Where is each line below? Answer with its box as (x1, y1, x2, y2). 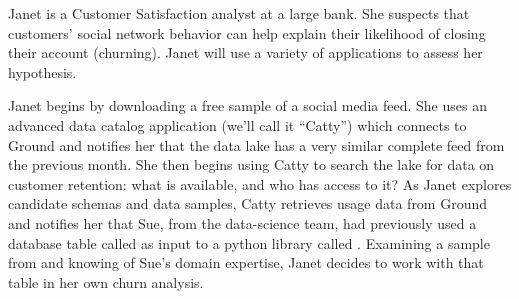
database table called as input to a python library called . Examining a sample (8, 232, 490, 253)
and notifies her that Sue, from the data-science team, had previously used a (8, 212, 477, 233)
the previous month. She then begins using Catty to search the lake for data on (8, 154, 495, 175)
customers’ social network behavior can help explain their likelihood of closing (8, 22, 486, 43)
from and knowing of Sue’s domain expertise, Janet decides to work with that (8, 252, 484, 273)
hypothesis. (8, 61, 77, 82)
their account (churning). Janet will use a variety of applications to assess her (8, 42, 483, 63)
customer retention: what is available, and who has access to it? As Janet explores (8, 173, 512, 194)
